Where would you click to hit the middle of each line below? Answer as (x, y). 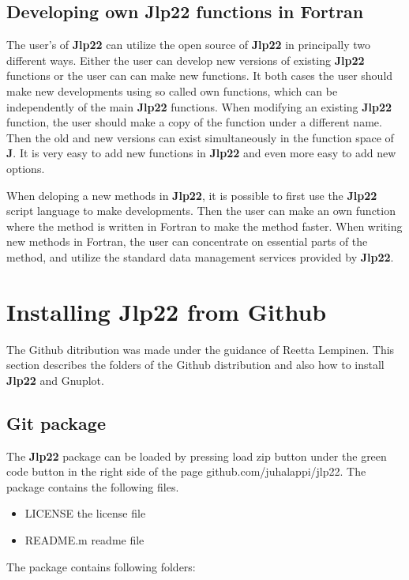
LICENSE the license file (85, 513)
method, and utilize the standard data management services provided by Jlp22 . (200, 256)
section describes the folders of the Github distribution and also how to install (195, 365)
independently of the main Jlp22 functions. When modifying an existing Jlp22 (199, 106)
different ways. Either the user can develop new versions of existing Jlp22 (186, 60)
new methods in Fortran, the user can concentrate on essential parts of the (187, 241)
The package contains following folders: (101, 566)
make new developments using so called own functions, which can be (172, 90)
